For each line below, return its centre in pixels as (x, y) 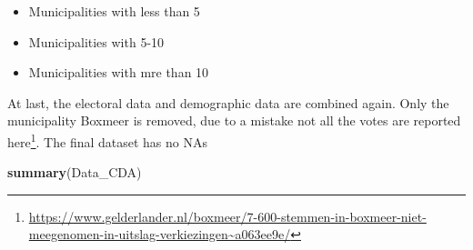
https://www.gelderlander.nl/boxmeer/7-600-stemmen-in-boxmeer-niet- (227, 216)
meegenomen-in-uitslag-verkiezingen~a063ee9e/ (160, 234)
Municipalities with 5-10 (96, 41)
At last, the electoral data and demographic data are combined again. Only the (228, 102)
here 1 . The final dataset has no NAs (108, 140)
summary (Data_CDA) (75, 172)
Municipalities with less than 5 (114, 11)
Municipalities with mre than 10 (119, 72)
